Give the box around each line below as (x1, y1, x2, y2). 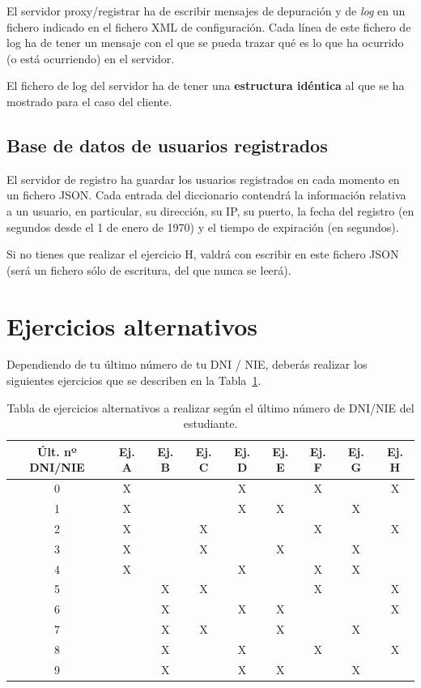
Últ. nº (37, 442, 77, 459)
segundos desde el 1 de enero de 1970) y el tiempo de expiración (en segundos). (6, 218, 399, 235)
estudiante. (183, 415, 238, 432)
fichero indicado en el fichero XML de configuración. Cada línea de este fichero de (6, 18, 411, 35)
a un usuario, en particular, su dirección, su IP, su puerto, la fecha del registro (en (6, 202, 415, 219)
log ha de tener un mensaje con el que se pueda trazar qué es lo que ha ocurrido (6, 34, 404, 51)
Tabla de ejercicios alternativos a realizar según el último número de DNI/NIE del (6, 399, 415, 416)
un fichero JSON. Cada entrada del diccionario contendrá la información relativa (6, 186, 406, 203)
